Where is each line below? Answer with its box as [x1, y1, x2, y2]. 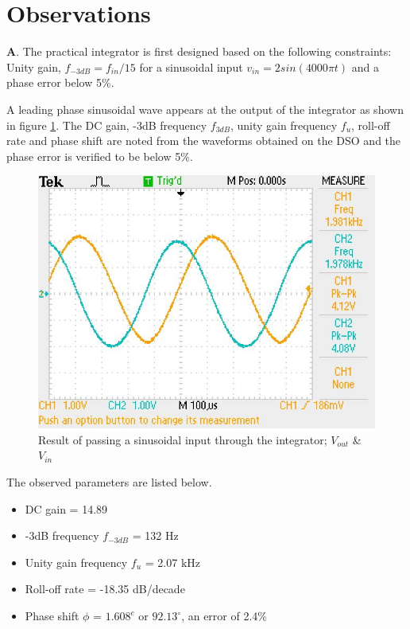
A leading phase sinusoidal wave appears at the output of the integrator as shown [6, 100, 404, 117]
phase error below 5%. [6, 74, 114, 91]
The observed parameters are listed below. [6, 474, 212, 490]
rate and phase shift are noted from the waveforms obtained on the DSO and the [6, 132, 401, 149]
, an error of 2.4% [181, 608, 267, 624]
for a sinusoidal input [139, 58, 243, 75]
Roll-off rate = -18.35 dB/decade [25, 580, 185, 597]
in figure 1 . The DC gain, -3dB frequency [6, 116, 207, 133]
